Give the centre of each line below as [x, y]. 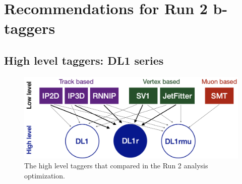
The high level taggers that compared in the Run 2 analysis [116, 166]
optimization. [45, 175]
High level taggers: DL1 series [84, 60]
